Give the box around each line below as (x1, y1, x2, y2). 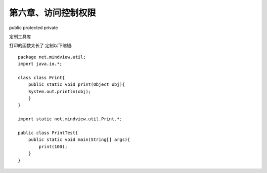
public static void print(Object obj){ (28, 82, 125, 87)
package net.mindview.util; (18, 54, 86, 60)
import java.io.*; (18, 61, 63, 67)
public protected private (9, 25, 58, 31)
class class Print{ (18, 74, 65, 80)
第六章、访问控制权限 (9, 7, 96, 18)
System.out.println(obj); (28, 89, 91, 94)
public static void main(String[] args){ (28, 137, 131, 142)
